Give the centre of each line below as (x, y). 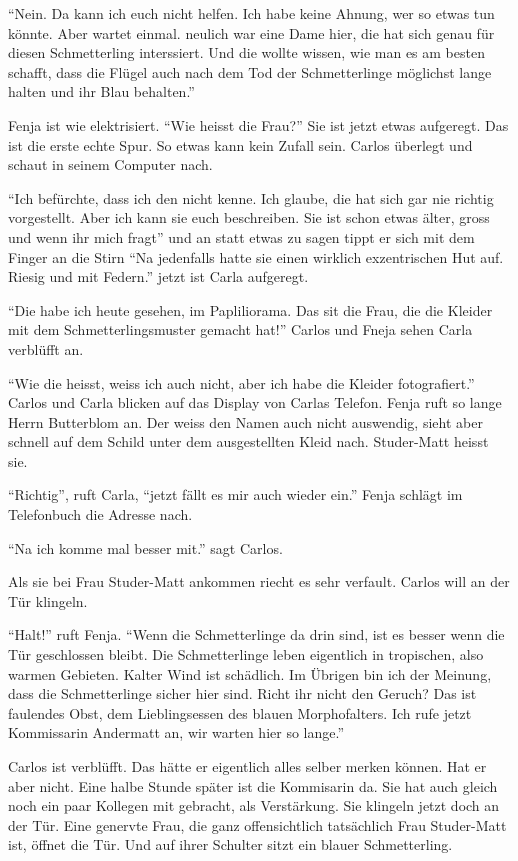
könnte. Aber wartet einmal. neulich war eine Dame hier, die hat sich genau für (251, 32)
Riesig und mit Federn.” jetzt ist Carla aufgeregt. (158, 276)
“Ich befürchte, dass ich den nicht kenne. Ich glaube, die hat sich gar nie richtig (251, 197)
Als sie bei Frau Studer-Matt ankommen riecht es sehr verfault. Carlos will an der (259, 581)
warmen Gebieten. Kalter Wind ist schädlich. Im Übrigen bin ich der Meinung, (250, 673)
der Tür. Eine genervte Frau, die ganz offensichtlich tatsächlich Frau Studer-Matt (257, 824)
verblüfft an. (46, 348)
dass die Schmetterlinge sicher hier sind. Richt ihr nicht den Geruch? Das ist (242, 693)
